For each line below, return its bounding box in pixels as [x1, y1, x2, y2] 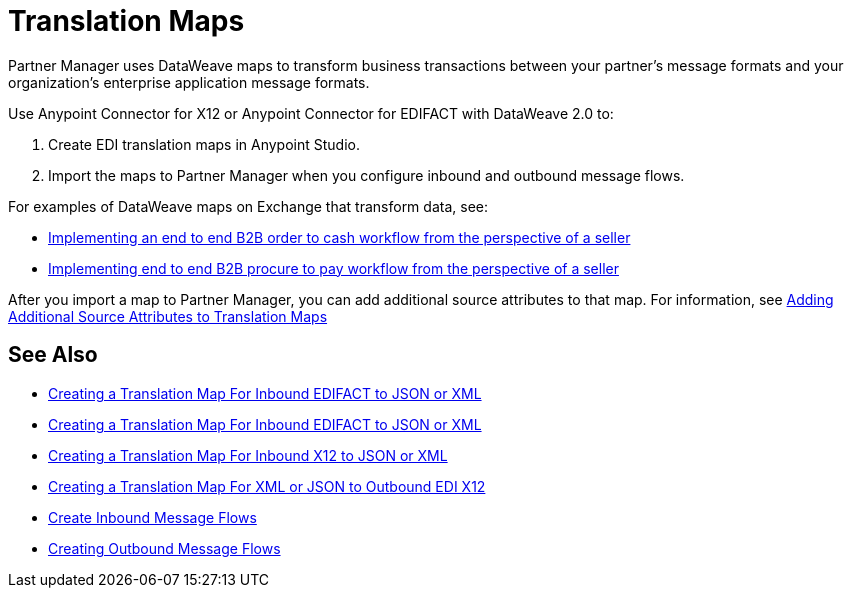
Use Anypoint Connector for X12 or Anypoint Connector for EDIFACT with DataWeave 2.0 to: [8, 104, 614, 122]
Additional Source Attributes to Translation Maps [8, 307, 328, 325]
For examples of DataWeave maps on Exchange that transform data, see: [8, 197, 488, 215]
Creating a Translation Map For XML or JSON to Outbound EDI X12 [48, 477, 486, 495]
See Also [8, 342, 98, 368]
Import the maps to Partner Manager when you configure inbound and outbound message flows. [48, 166, 685, 184]
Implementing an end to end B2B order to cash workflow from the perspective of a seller [48, 228, 631, 246]
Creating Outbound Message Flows [48, 539, 281, 557]
